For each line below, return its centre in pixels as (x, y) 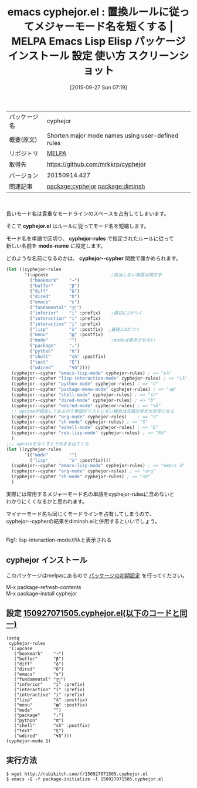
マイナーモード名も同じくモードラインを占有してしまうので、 (80, 513)
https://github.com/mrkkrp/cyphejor (96, 164)
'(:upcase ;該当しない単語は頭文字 (93, 275)
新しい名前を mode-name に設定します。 (56, 246)
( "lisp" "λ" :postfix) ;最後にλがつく (85, 329)
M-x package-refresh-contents (44, 587)
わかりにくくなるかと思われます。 (47, 501)
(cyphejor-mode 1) (28, 741)
